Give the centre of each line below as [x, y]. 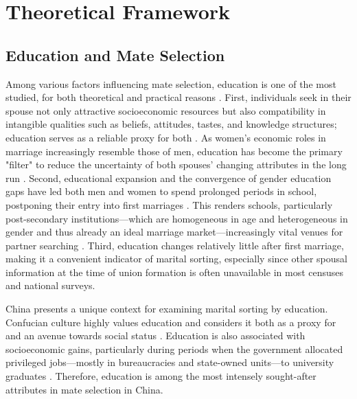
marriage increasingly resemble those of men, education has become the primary [174, 151]
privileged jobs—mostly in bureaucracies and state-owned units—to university [170, 362]
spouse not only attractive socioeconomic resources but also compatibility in [166, 110]
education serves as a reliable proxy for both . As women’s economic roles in [166, 137]
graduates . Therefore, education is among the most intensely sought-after [161, 376]
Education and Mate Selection [115, 55]
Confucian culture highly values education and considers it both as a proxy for [171, 322]
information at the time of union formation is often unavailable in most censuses [175, 272]
